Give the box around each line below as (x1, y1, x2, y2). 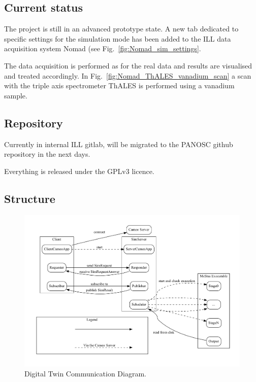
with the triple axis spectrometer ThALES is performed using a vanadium (4, 80, 235, 91)
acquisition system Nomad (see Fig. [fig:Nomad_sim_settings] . (4, 43, 201, 54)
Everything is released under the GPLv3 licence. (4, 165, 154, 176)
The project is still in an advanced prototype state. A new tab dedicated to (4, 23, 239, 34)
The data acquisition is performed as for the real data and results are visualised (4, 60, 252, 71)
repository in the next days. (4, 149, 90, 159)
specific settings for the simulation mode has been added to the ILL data (4, 33, 231, 44)
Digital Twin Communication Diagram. (24, 368, 147, 378)
